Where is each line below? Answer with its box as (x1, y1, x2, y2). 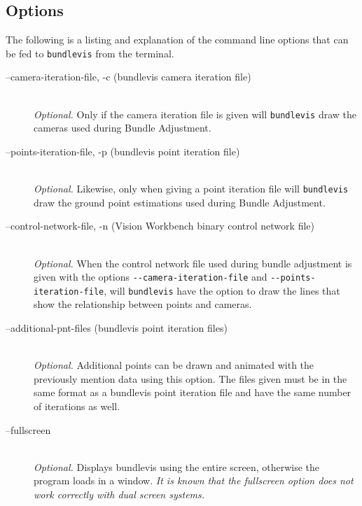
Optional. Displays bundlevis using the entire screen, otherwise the (34, 459, 320, 474)
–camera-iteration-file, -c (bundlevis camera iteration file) (6, 69, 251, 84)
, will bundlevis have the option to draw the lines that (104, 283, 340, 297)
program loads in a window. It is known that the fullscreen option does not (34, 473, 354, 488)
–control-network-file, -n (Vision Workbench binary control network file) (6, 218, 314, 233)
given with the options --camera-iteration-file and (34, 269, 267, 284)
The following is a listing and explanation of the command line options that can (6, 32, 349, 47)
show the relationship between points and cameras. (34, 297, 252, 311)
